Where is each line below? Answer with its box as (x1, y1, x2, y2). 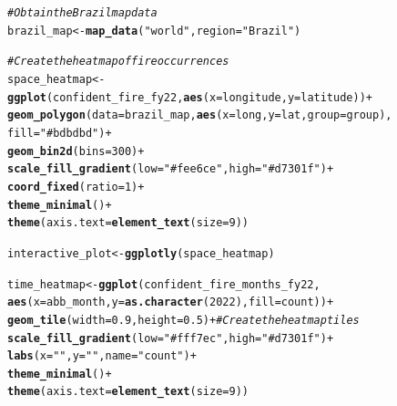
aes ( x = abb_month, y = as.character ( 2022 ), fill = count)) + (7, 296, 334, 309)
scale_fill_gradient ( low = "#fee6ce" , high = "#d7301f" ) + (7, 162, 334, 176)
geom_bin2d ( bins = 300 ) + (7, 144, 145, 158)
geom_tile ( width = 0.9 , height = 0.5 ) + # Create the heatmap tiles (7, 313, 360, 327)
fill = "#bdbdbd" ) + (7, 126, 112, 140)
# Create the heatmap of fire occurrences (7, 55, 229, 68)
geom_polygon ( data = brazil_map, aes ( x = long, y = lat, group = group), (7, 109, 392, 122)
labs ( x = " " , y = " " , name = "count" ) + (7, 349, 197, 363)
